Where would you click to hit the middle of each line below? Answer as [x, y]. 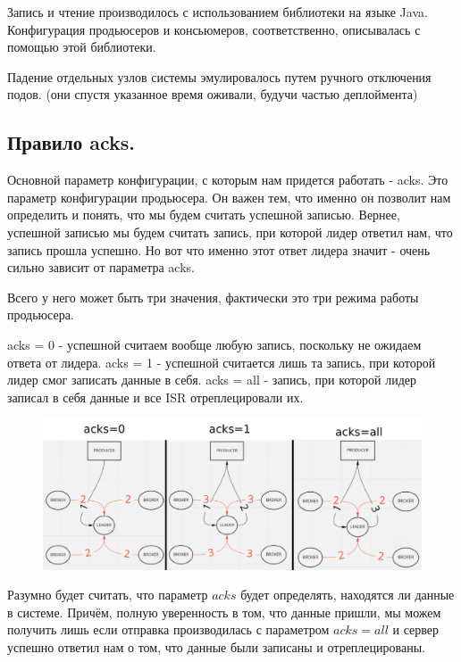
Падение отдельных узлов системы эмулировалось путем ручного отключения [219, 76]
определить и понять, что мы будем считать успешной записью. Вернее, [204, 215]
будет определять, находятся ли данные [348, 595]
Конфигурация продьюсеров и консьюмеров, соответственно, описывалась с [214, 29]
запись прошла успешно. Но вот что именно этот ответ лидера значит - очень [219, 249]
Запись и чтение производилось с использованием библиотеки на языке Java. [218, 12]
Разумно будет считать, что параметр [108, 595]
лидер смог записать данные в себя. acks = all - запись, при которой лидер [212, 380]
